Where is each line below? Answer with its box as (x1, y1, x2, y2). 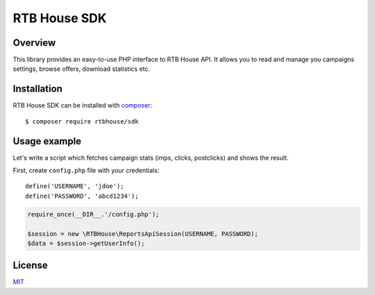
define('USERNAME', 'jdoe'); (25, 183, 124, 190)
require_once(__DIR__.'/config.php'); (27, 210, 160, 218)
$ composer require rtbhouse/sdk (25, 117, 139, 125)
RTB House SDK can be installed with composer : (12, 101, 153, 110)
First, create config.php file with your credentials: (12, 167, 160, 175)
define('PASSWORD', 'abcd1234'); (25, 192, 139, 200)
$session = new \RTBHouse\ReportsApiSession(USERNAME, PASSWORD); (27, 230, 258, 237)
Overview (12, 37, 56, 49)
